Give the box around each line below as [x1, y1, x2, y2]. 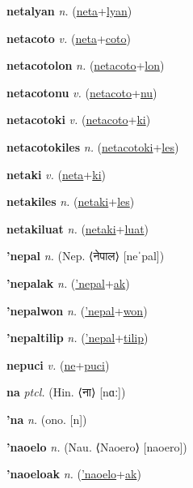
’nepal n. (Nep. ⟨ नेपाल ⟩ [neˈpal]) [6, 247, 165, 264]
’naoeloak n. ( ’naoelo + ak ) [6, 465, 141, 482]
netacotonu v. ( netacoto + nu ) [6, 83, 157, 101]
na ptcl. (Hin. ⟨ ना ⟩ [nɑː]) [6, 383, 126, 400]
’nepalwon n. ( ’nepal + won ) [6, 302, 148, 319]
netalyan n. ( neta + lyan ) [6, 2, 132, 19]
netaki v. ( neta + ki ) [6, 165, 107, 182]
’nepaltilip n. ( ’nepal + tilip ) [6, 329, 149, 346]
